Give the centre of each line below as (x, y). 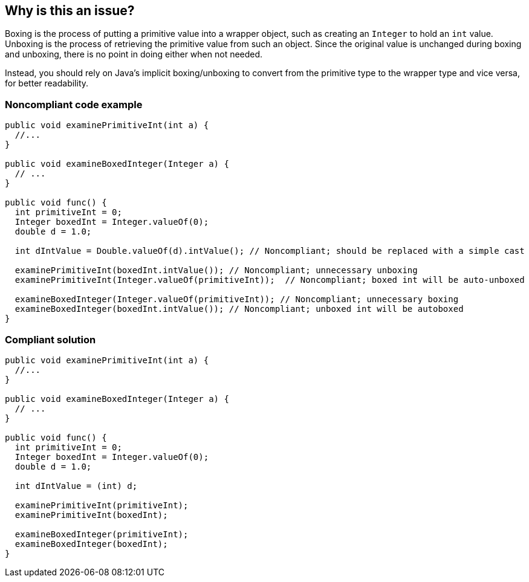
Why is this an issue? (70, 11)
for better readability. (47, 83)
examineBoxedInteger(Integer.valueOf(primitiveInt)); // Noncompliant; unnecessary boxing (237, 299)
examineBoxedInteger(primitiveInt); (102, 534)
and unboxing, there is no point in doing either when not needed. (134, 54)
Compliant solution (50, 339)
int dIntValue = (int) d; (76, 486)
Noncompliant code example (74, 104)
